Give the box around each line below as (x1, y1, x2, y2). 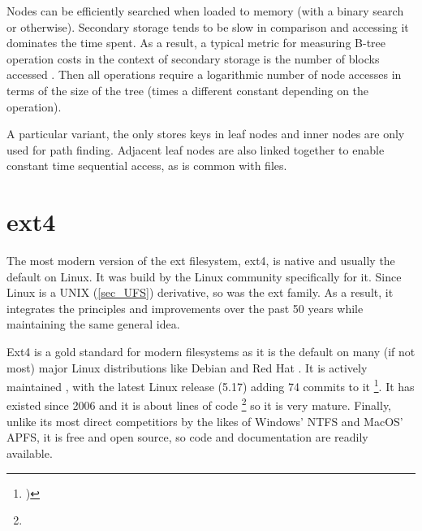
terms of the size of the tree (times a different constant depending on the (6, 81, 369, 98)
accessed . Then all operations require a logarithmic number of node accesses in (6, 66, 402, 83)
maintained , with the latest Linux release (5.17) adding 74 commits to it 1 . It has (6, 376, 415, 394)
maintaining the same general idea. (6, 316, 180, 333)
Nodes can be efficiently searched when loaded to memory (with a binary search (6, 2, 404, 19)
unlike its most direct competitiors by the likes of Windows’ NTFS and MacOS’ (6, 412, 403, 429)
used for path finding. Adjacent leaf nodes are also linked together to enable (6, 141, 385, 158)
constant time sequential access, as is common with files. (6, 157, 287, 174)
